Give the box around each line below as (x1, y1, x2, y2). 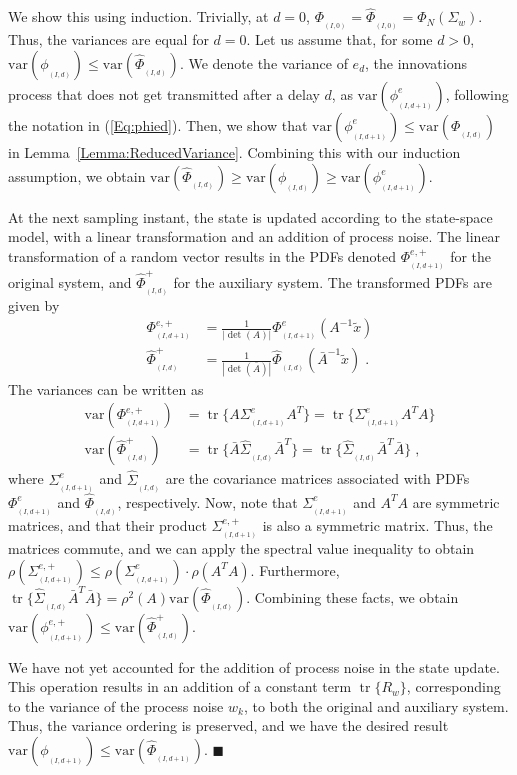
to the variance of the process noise (8, 695, 224, 716)
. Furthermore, (250, 559, 340, 580)
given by (8, 294, 60, 315)
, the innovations (365, 52, 467, 73)
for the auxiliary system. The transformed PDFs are (173, 271, 492, 292)
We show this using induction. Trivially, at (8, 6, 269, 27)
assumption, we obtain (8, 165, 146, 186)
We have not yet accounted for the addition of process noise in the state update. (8, 656, 500, 677)
